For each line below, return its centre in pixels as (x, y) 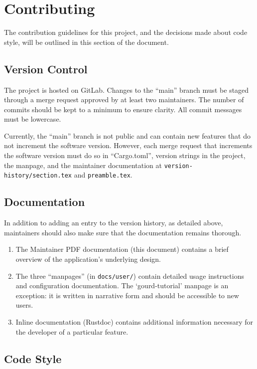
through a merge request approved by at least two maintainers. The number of (124, 99)
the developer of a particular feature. (72, 331)
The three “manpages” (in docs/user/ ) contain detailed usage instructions (130, 276)
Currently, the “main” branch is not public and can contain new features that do (128, 135)
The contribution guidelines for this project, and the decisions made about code (126, 32)
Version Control (46, 69)
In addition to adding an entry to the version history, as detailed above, (114, 223)
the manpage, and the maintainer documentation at (83, 165)
